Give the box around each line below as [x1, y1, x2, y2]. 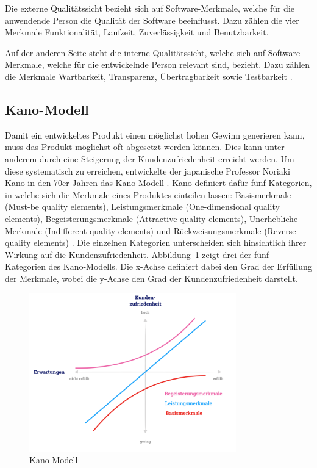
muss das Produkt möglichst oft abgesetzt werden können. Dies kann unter [5, 140, 285, 153]
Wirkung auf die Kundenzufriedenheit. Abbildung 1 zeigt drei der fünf [5, 248, 269, 261]
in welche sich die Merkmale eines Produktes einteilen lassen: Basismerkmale [5, 188, 291, 201]
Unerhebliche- [249, 212, 301, 225]
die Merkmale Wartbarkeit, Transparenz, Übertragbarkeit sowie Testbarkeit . [5, 70, 293, 82]
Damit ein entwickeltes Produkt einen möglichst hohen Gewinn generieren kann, [5, 128, 305, 141]
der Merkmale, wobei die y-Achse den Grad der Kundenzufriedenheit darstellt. [5, 272, 298, 284]
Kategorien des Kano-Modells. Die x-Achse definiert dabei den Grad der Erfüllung [5, 260, 312, 273]
